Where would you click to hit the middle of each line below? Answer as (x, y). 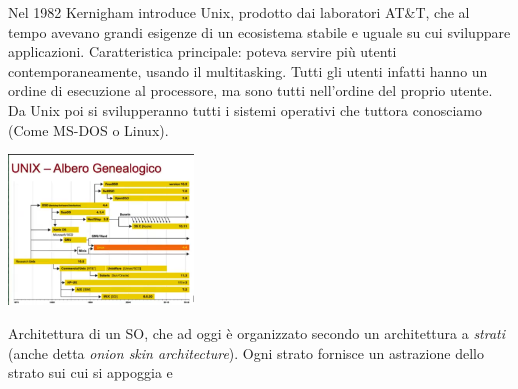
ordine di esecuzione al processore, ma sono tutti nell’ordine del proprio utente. (250, 90)
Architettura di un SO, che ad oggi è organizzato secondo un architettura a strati (257, 332)
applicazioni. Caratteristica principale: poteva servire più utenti (202, 51)
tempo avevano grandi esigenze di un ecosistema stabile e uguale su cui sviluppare (259, 31)
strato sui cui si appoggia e (90, 372)
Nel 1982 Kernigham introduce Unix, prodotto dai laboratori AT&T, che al (239, 12)
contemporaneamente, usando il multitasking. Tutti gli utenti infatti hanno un (248, 70)
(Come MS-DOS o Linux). (88, 129)
